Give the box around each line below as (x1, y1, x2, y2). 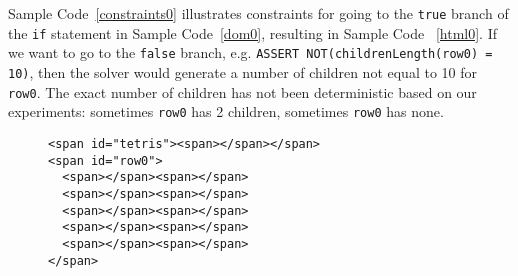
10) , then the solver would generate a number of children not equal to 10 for (8, 61, 477, 82)
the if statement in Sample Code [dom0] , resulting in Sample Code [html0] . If (8, 22, 498, 43)
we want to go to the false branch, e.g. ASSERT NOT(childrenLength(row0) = (8, 42, 493, 63)
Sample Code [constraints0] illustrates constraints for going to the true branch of (8, 3, 509, 23)
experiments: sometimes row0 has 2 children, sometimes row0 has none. (8, 101, 444, 122)
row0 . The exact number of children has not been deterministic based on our (8, 81, 477, 102)
